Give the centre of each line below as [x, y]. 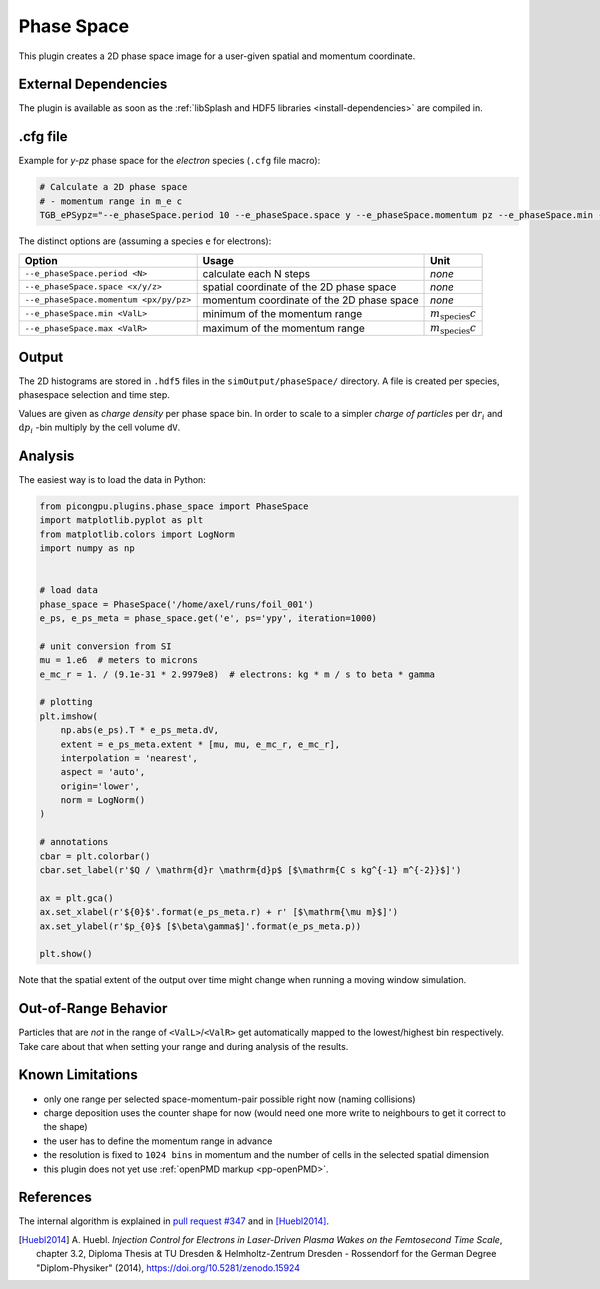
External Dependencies [93, 84]
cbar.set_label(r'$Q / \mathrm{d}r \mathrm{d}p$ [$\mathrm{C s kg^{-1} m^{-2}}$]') [250, 870]
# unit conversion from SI [105, 646]
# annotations [74, 842]
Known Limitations [78, 1075]
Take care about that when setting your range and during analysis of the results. [183, 1046]
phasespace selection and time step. [94, 395]
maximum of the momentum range [283, 328]
